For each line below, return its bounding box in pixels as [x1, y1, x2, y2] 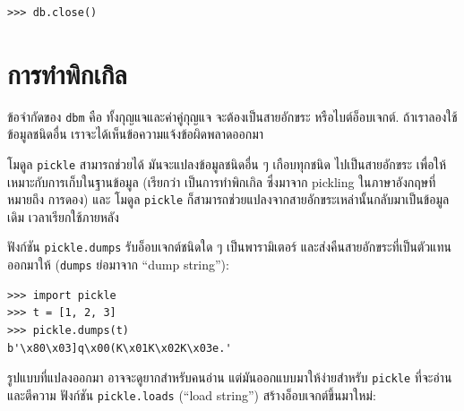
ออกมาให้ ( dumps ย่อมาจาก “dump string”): [7, 255, 229, 274]
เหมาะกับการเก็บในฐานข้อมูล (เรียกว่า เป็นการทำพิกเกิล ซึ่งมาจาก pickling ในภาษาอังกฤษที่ [7, 172, 436, 191]
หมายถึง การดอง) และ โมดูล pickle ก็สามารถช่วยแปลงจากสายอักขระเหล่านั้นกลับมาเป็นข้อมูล [7, 190, 450, 209]
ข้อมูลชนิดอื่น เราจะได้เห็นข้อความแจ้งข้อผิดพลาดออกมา [7, 124, 264, 143]
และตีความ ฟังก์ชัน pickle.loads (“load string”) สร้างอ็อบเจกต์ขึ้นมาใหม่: [7, 385, 376, 404]
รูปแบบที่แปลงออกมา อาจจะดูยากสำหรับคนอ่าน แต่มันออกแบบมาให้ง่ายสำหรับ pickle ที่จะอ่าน [7, 368, 452, 387]
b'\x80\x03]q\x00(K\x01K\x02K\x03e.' [7, 341, 232, 355]
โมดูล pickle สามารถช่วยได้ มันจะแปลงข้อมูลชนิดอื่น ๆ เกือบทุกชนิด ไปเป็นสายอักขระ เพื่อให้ [7, 154, 447, 173]
